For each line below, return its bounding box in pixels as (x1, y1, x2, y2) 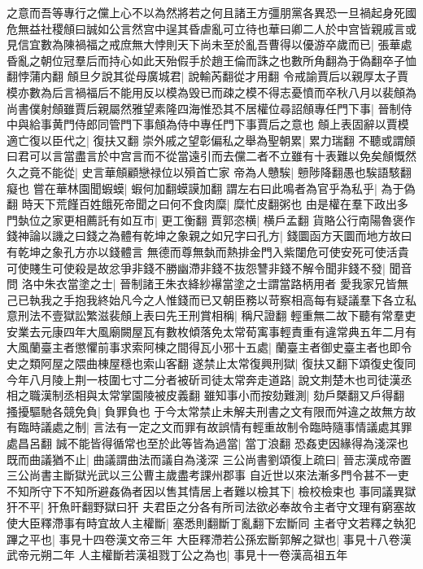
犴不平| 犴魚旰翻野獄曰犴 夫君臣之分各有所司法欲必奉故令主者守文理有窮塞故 (7, 498, 416, 515)
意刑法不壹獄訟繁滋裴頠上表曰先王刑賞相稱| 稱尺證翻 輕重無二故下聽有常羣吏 (7, 307, 416, 324)
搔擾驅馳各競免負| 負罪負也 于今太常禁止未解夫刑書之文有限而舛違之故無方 (7, 402, 405, 419)
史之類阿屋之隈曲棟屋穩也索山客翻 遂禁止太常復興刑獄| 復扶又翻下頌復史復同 (7, 355, 416, 372)
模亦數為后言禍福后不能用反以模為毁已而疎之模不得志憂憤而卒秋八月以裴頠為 (7, 83, 416, 100)
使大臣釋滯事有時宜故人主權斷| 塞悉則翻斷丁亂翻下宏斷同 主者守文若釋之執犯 (7, 514, 416, 531)
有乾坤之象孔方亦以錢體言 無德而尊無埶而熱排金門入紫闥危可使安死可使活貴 (7, 243, 409, 260)
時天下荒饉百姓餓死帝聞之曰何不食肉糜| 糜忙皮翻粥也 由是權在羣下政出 (21, 195, 397, 212)
